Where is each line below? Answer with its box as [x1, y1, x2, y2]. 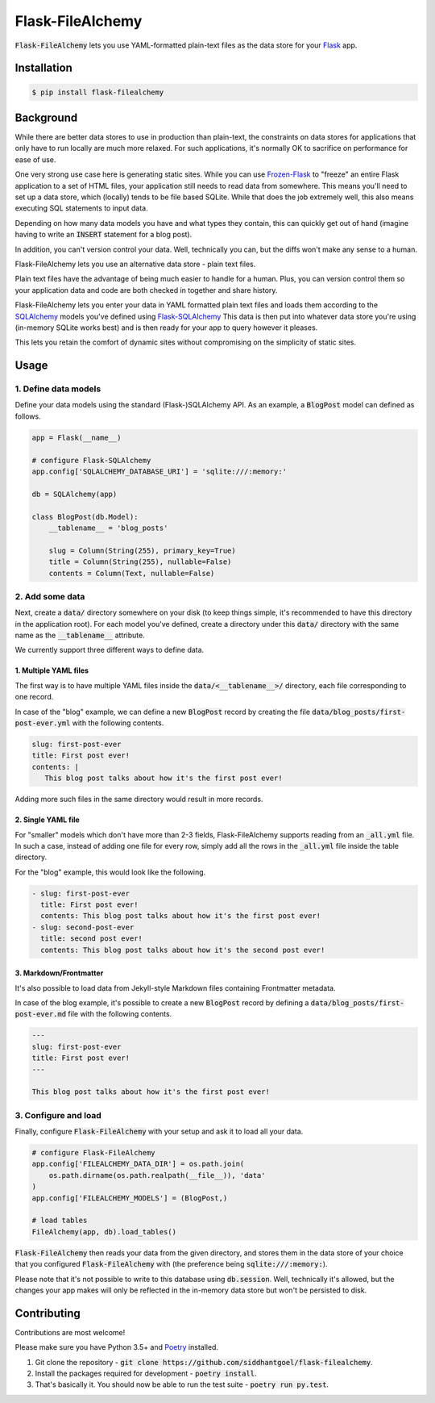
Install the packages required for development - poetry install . [35, 1368, 257, 1379]
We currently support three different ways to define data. [14, 645, 205, 655]
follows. [14, 411, 41, 421]
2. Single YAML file [14, 815, 80, 825]
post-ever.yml [14, 718, 71, 728]
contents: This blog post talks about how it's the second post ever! [40, 945, 325, 954]
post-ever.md [14, 1009, 67, 1019]
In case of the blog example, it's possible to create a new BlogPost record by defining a [14, 998, 309, 1008]
